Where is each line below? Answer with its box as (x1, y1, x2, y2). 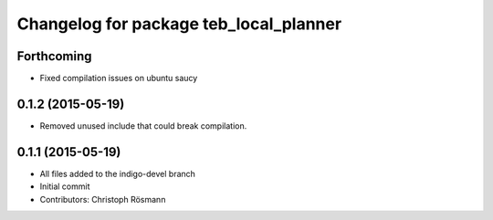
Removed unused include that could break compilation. (39, 120, 247, 131)
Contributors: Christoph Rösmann (39, 194, 166, 204)
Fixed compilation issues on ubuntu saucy (39, 73, 198, 84)
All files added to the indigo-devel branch (39, 168, 196, 179)
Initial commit (39, 181, 90, 192)
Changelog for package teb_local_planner (16, 14, 342, 34)
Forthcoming (16, 48, 92, 64)
